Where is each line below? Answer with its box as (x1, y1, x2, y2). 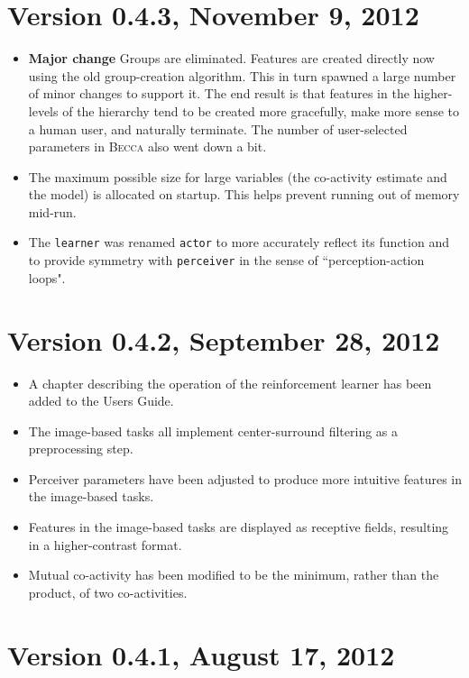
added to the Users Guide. (28, 391, 174, 410)
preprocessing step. (28, 439, 133, 458)
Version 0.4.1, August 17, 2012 (7, 636, 395, 673)
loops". (28, 268, 66, 287)
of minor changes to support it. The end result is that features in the (28, 84, 409, 103)
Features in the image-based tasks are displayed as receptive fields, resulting (28, 518, 449, 536)
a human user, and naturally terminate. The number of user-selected (28, 119, 408, 138)
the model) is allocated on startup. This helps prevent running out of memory (28, 185, 460, 204)
